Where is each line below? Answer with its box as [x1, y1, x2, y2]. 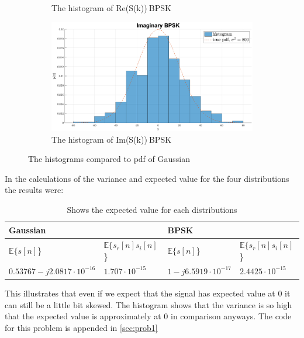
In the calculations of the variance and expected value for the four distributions [5, 172, 289, 184]
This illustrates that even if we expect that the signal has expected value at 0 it [5, 287, 291, 299]
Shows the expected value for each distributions [67, 204, 237, 215]
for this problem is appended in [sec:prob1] [5, 321, 158, 333]
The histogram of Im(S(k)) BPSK [51, 133, 172, 145]
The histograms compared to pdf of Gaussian [28, 153, 190, 165]
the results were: [5, 184, 64, 196]
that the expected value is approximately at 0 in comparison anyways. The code [5, 310, 292, 322]
